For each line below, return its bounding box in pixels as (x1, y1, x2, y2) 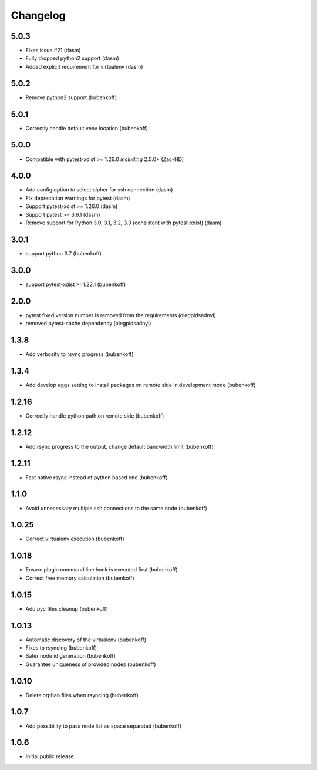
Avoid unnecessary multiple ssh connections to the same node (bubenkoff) (25, 505, 208, 512)
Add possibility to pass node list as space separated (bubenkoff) (25, 722, 182, 729)
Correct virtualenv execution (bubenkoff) (25, 535, 124, 543)
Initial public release (25, 753, 75, 760)
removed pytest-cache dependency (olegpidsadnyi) (25, 320, 151, 327)
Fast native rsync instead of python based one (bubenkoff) (25, 473, 168, 481)
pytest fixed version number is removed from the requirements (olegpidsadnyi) (25, 311, 217, 318)
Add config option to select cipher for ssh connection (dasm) (25, 186, 173, 193)
